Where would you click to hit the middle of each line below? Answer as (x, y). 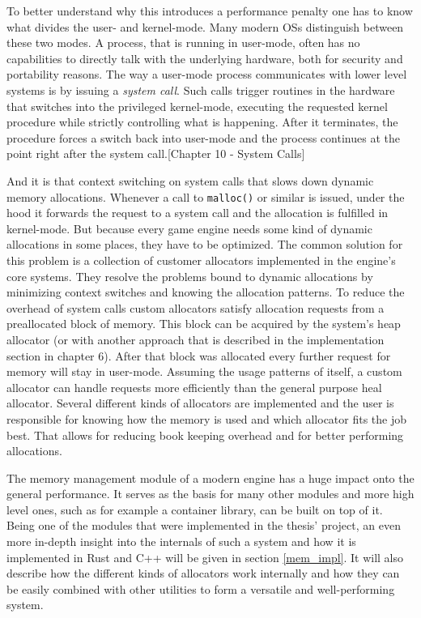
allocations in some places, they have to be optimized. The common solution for (205, 244)
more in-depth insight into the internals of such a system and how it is (181, 541)
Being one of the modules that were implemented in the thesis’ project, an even (204, 525)
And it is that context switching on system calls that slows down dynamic (190, 180)
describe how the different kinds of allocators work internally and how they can (203, 573)
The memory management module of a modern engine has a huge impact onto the (210, 477)
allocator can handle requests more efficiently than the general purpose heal (194, 387)
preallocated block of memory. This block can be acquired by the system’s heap (204, 324)
